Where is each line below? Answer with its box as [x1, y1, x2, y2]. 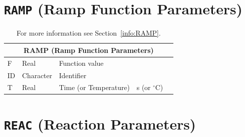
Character [22, 70, 52, 80]
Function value [59, 57, 104, 68]
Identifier [59, 70, 86, 80]
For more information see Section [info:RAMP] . [16, 28, 161, 38]
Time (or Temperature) [59, 82, 130, 92]
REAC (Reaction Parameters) [4, 113, 196, 134]
